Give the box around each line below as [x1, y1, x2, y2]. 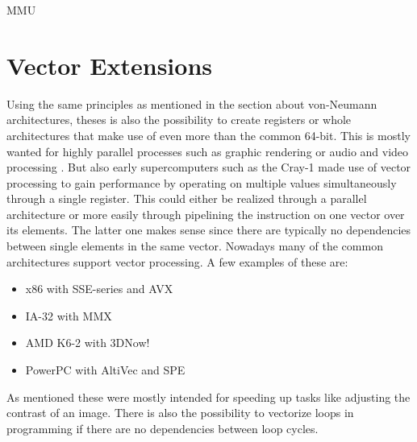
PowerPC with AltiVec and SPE [25, 361, 186, 378]
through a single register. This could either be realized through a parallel [6, 190, 367, 207]
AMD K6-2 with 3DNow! [25, 334, 150, 351]
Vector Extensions [6, 48, 212, 81]
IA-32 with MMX [25, 307, 112, 324]
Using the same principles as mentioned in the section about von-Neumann [6, 95, 377, 112]
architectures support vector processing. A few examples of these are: [6, 253, 348, 270]
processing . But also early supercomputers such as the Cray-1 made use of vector [6, 159, 411, 176]
